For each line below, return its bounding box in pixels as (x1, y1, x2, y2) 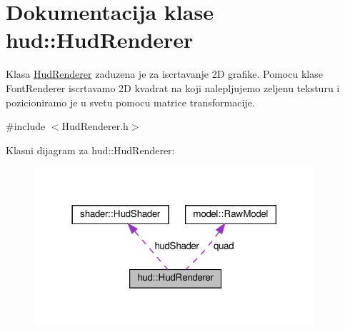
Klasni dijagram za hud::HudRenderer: (6, 142, 175, 157)
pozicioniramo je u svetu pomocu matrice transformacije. (6, 94, 255, 109)
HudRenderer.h (61, 119, 129, 134)
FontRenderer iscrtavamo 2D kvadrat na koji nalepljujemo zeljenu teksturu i (6, 80, 340, 95)
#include (6, 119, 46, 134)
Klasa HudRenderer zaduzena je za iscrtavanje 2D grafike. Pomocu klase (6, 66, 323, 81)
